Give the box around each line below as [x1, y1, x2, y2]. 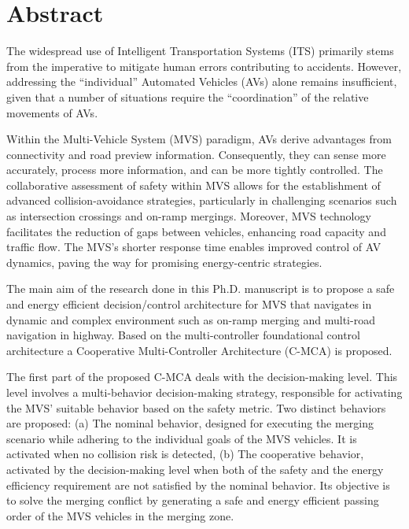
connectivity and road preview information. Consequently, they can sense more [6, 146, 386, 162]
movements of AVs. [6, 104, 98, 120]
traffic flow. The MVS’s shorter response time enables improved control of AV [6, 239, 381, 255]
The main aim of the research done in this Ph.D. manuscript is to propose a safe [6, 280, 395, 297]
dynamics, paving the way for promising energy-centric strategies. [6, 253, 322, 270]
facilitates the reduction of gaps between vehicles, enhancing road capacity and [6, 223, 386, 239]
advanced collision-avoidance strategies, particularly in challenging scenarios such [6, 192, 397, 209]
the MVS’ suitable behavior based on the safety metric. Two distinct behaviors [6, 399, 386, 416]
